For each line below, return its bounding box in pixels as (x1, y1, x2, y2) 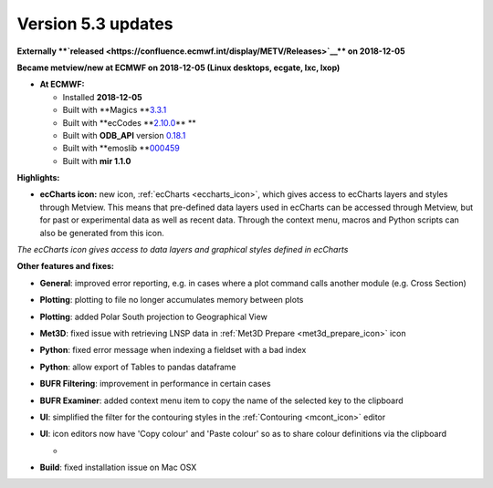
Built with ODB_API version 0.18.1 (62, 130, 186, 140)
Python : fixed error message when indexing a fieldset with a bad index (39, 345, 307, 356)
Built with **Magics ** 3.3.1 (62, 105, 167, 116)
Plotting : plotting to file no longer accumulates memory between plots (39, 295, 304, 306)
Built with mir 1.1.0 (62, 155, 131, 166)
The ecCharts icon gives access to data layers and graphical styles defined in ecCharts (16, 244, 349, 255)
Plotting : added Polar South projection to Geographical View (39, 311, 268, 322)
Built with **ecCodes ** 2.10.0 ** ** (62, 117, 196, 128)
